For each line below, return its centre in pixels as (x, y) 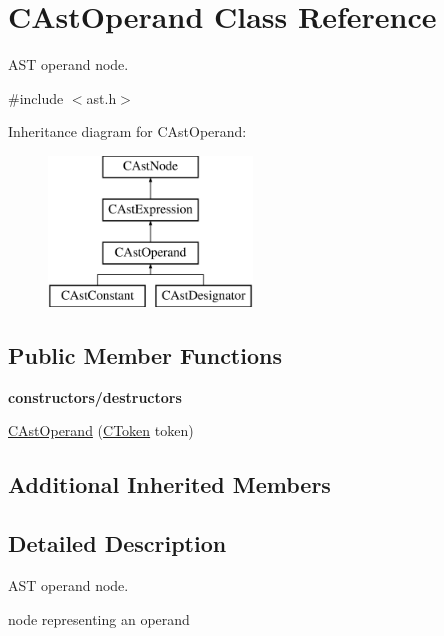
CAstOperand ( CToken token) (101, 430)
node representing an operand (99, 618)
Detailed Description (117, 543)
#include (36, 97)
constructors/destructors (95, 396)
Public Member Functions (145, 355)
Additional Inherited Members (169, 484)
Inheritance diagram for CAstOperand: (127, 131)
